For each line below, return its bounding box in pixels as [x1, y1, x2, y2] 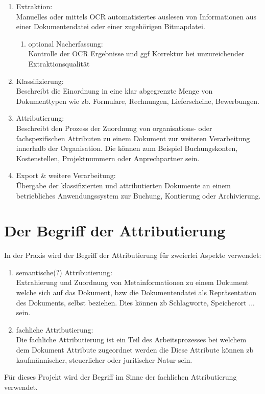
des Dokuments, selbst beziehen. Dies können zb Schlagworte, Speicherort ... [16, 297, 255, 308]
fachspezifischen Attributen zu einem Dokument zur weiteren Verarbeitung [16, 133, 250, 143]
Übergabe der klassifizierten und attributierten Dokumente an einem [16, 180, 231, 190]
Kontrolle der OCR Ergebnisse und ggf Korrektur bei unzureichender [28, 48, 245, 59]
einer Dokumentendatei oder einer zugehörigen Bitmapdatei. [16, 21, 205, 32]
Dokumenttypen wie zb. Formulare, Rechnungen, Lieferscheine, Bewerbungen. [16, 95, 259, 106]
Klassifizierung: [16, 75, 64, 86]
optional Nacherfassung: [28, 38, 103, 49]
